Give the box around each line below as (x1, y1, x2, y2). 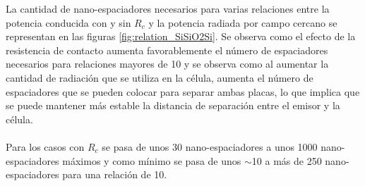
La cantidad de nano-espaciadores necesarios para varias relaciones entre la (6, 1, 330, 15)
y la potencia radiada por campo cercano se (148, 15, 337, 30)
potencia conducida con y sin (6, 15, 131, 30)
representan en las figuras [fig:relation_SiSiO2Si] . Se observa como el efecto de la (6, 29, 356, 44)
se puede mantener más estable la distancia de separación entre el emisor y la (6, 98, 340, 113)
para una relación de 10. (62, 167, 167, 182)
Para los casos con (6, 139, 85, 154)
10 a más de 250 (251, 153, 322, 168)
